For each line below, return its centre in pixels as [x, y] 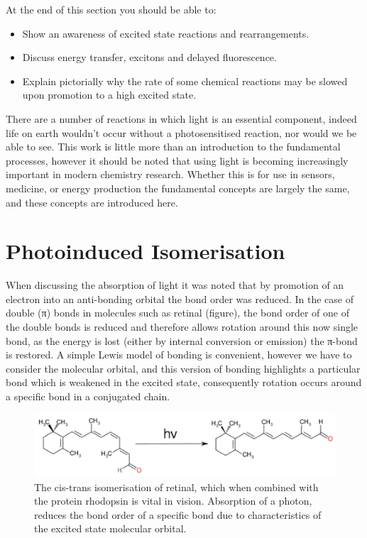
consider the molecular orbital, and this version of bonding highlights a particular [183, 368]
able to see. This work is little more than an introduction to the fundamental [173, 147]
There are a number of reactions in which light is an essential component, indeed [181, 118]
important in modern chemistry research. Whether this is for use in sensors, [170, 174]
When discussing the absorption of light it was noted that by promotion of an [175, 285]
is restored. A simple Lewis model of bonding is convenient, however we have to [179, 355]
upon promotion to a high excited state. [109, 95]
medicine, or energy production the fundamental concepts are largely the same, [178, 188]
